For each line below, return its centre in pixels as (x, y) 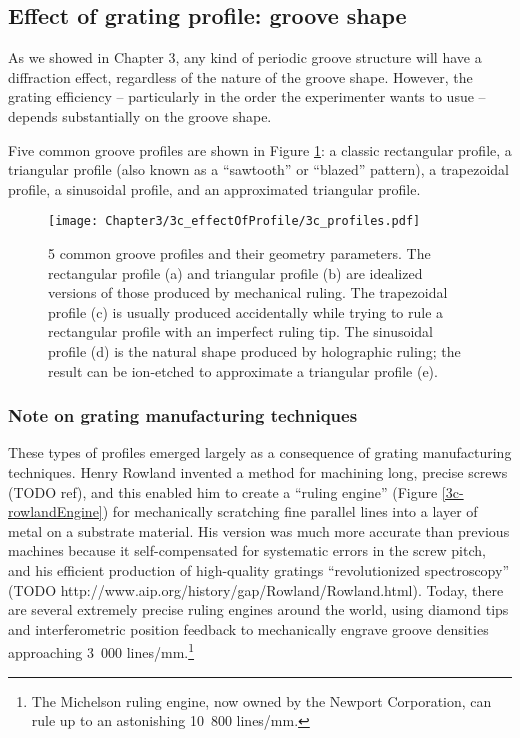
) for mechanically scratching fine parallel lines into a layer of (290, 511)
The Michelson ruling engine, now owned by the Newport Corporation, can (261, 700)
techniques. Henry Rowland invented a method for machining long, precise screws (258, 471)
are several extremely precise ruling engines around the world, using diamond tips (258, 609)
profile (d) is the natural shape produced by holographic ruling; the (254, 350)
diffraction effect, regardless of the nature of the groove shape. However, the (240, 76)
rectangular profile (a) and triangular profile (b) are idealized (235, 272)
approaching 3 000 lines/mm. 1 (101, 650)
